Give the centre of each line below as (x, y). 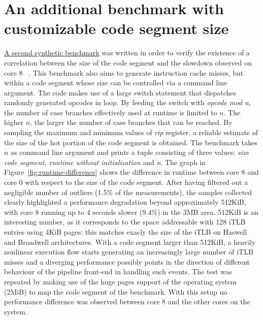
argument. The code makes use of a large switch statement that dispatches (120, 92)
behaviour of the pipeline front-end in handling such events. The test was (118, 271)
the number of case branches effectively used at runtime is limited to (111, 112)
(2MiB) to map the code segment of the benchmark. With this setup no (116, 291)
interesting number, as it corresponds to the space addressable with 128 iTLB (125, 222)
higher (14, 122)
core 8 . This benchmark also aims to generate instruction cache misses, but (124, 72)
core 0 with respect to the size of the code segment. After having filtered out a (126, 182)
